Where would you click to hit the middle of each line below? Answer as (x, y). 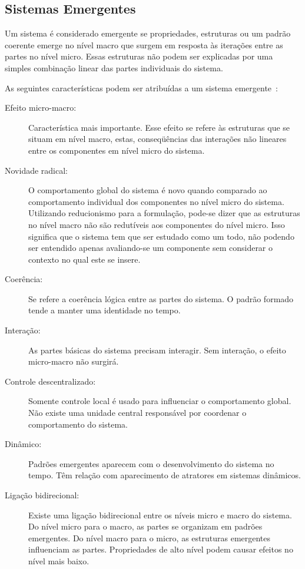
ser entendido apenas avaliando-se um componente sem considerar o (151, 248)
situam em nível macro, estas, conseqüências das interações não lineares (158, 139)
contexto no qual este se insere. (84, 259)
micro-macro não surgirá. (74, 361)
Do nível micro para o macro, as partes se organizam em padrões (145, 526)
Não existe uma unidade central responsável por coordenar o (137, 413)
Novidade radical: (37, 170)
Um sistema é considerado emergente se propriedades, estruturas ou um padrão (148, 33)
